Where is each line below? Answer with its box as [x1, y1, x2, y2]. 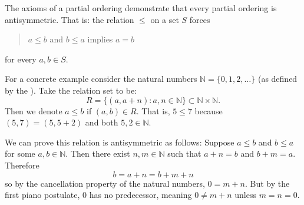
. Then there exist [65, 147, 130, 160]
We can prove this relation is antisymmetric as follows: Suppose [5, 135, 234, 148]
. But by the [244, 177, 290, 189]
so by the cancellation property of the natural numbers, [5, 177, 205, 189]
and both [85, 116, 118, 128]
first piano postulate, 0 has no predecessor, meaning [5, 189, 192, 201]
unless [234, 189, 256, 201]
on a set [150, 13, 179, 25]
